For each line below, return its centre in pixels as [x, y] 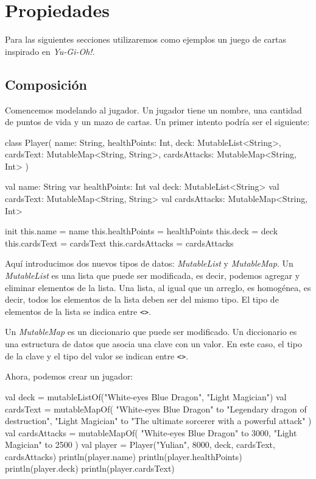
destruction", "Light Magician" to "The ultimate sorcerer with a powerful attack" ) [158, 421]
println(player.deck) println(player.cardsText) [90, 468]
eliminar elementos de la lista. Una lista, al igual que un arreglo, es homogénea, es [158, 287]
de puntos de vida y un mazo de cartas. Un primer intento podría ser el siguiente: [157, 122]
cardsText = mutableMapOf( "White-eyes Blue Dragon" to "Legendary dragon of [156, 409]
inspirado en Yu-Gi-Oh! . [50, 51]
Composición [46, 84]
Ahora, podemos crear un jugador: [69, 376]
